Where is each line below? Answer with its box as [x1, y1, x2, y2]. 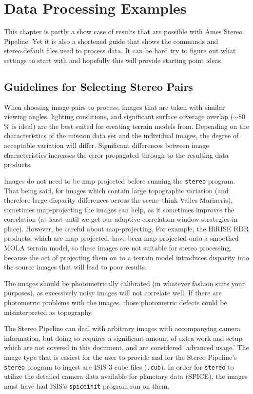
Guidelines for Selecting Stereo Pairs [4, 79, 193, 94]
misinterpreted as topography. [4, 307, 93, 317]
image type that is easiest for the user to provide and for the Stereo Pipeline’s [4, 352, 237, 362]
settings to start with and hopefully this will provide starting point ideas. [4, 55, 223, 65]
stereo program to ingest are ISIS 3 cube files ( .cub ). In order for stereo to [4, 361, 234, 372]
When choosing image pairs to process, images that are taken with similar [4, 102, 225, 112]
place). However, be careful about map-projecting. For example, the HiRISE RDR [4, 223, 249, 233]
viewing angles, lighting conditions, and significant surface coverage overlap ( [4, 111, 234, 122]
